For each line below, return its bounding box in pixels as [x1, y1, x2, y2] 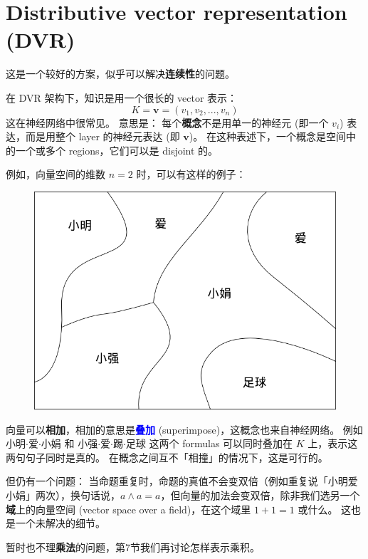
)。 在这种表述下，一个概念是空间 [189, 129, 346, 144]
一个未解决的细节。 [15, 516, 105, 531]
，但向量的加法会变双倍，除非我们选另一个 [160, 488, 360, 503]
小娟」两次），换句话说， [6, 488, 120, 503]
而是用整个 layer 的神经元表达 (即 [25, 129, 180, 144]
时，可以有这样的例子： [136, 167, 246, 182]
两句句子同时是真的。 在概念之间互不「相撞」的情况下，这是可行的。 [6, 449, 328, 464]
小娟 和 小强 [41, 436, 98, 451]
